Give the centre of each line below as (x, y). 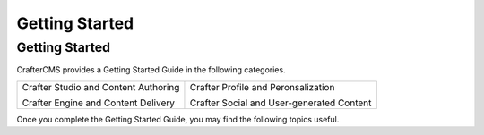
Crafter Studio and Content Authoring (101, 87)
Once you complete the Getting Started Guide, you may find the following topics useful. (178, 119)
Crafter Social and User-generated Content (281, 103)
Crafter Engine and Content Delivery (98, 103)
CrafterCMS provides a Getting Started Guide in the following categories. (151, 70)
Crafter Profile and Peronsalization (262, 87)
